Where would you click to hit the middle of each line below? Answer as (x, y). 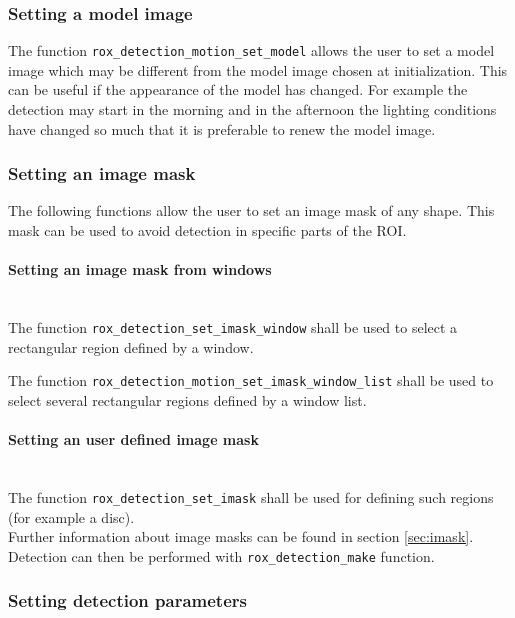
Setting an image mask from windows (140, 269)
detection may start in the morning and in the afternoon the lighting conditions (252, 109)
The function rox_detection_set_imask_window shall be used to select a (233, 327)
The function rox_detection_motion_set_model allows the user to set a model (251, 50)
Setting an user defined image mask (133, 439)
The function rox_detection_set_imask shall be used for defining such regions (251, 496)
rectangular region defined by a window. (131, 346)
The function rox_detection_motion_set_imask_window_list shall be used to (251, 380)
